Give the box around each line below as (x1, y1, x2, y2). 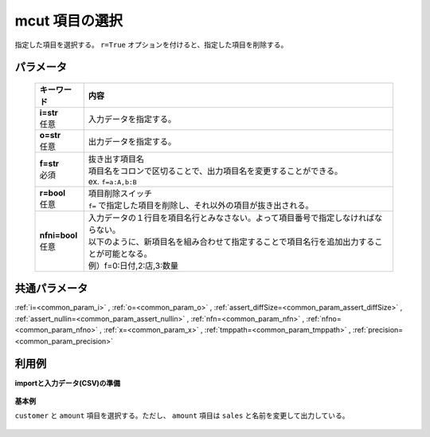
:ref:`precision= (352, 325, 404, 335)
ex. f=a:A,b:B (88, 175, 137, 187)
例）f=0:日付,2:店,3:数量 (88, 260, 179, 271)
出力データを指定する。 (88, 136, 177, 147)
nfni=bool (39, 230, 78, 241)
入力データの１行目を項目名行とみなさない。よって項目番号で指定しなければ (88, 212, 375, 223)
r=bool (39, 187, 66, 199)
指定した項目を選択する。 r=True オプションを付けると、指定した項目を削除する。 (14, 40, 288, 49)
